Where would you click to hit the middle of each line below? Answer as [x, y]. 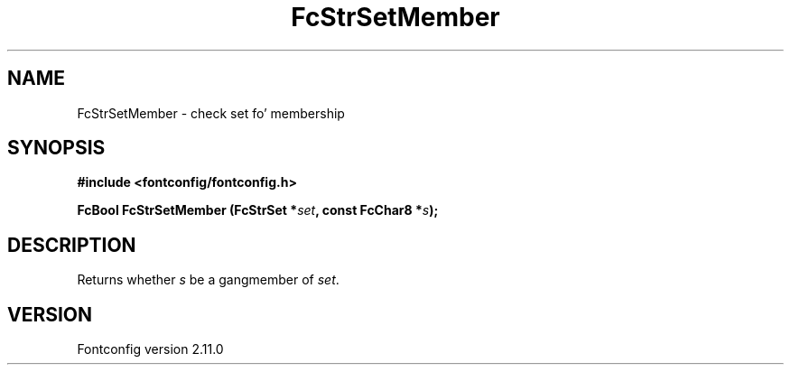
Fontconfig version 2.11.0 [150, 349]
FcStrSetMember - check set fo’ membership [211, 113]
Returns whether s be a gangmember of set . [208, 280]
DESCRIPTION [72, 245]
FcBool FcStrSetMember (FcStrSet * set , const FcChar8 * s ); [258, 210]
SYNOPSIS [56, 148]
